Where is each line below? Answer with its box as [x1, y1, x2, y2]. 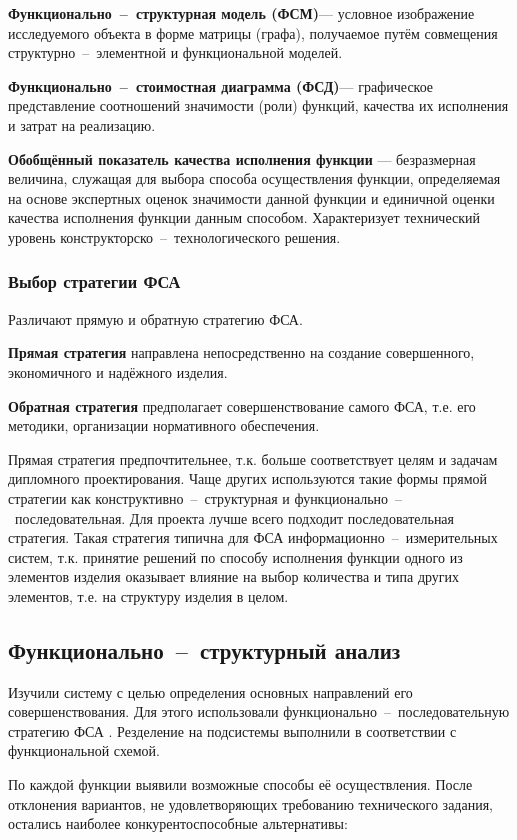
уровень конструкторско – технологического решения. [8, 226, 341, 247]
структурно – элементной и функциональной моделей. [8, 42, 343, 63]
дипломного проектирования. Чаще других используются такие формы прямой [8, 468, 488, 489]
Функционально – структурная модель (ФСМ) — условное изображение [8, 3, 475, 23]
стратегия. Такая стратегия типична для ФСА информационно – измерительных [8, 527, 498, 548]
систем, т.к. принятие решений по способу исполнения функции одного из [8, 546, 463, 567]
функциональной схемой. [8, 740, 160, 761]
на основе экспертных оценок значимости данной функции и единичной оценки [8, 187, 495, 208]
